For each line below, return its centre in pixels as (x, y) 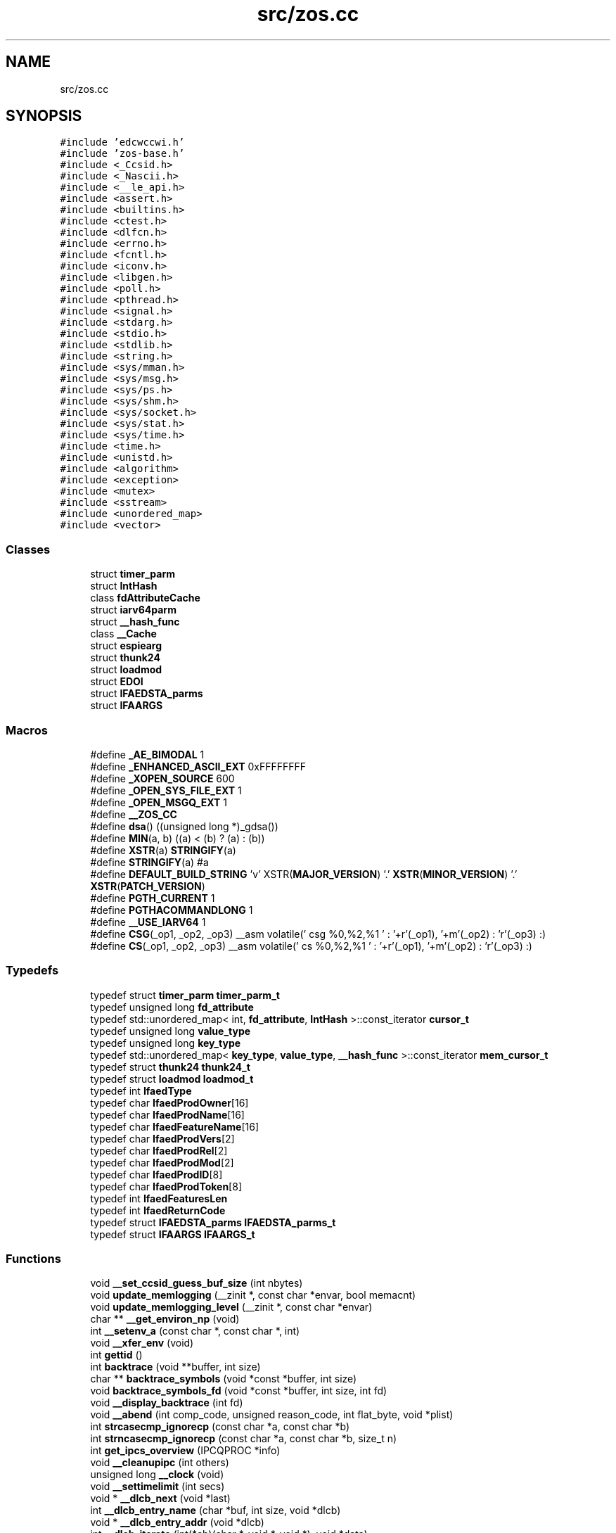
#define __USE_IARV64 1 (148, 922)
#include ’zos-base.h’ (122, 154)
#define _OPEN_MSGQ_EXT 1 (159, 802)
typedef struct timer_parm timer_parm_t (185, 995)
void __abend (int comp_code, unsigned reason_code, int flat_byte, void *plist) (272, 1415)
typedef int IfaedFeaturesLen (159, 1198)
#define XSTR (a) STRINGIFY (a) (163, 850)
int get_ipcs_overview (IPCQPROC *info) (185, 1451)
